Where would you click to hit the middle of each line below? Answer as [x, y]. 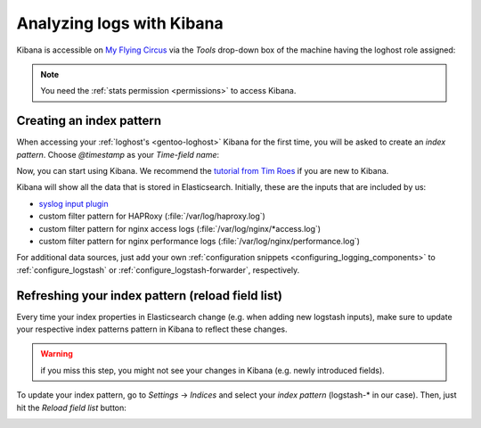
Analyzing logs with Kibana [120, 23]
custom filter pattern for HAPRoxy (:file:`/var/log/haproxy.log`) [152, 216]
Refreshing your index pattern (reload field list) [150, 296]
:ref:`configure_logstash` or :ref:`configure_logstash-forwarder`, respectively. [158, 270]
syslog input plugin [73, 203]
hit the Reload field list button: [71, 407]
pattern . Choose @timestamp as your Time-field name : [118, 154]
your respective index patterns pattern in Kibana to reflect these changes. [152, 329]
